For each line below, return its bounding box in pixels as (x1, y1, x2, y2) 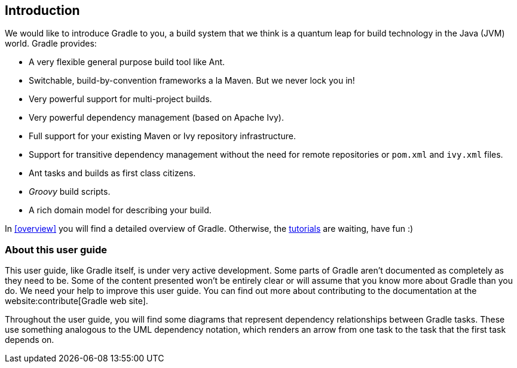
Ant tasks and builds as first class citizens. (29, 168, 196, 179)
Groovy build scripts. (29, 186, 111, 197)
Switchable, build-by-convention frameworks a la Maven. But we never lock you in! (29, 75, 355, 86)
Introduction (5, 3, 80, 18)
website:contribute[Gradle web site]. (5, 296, 148, 306)
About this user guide (5, 243, 107, 256)
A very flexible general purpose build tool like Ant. (29, 57, 225, 68)
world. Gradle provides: (5, 38, 97, 49)
